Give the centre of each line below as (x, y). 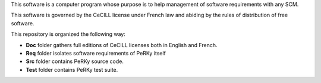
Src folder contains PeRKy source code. (75, 61)
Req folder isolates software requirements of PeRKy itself (96, 53)
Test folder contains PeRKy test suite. (72, 69)
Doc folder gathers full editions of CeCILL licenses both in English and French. (122, 45)
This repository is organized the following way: (68, 34)
